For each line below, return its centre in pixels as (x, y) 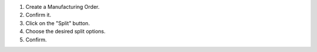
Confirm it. (38, 15)
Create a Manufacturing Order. (63, 7)
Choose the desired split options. (65, 32)
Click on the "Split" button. (58, 23)
